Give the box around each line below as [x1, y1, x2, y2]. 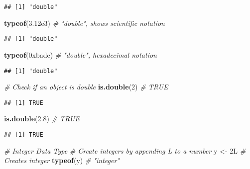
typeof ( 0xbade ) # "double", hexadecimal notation [4, 49, 157, 60]
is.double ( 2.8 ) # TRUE [4, 113, 80, 124]
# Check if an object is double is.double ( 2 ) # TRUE [4, 82, 168, 92]
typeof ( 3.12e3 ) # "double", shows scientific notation [4, 17, 165, 28]
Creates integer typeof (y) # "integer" [4, 155, 120, 166]
